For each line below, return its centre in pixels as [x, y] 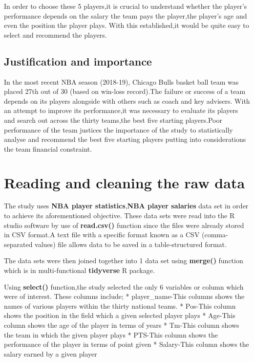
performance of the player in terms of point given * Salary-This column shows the [127, 344]
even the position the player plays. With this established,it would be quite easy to [127, 25]
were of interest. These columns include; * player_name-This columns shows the [124, 296]
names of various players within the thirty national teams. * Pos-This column [120, 305]
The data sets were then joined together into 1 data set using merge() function [124, 260]
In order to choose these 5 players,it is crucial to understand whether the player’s [126, 6]
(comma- [215, 235]
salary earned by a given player [51, 353]
